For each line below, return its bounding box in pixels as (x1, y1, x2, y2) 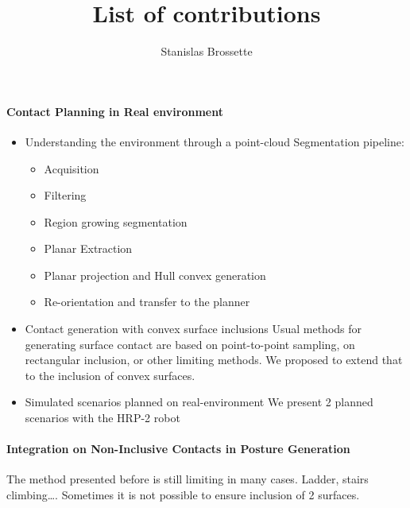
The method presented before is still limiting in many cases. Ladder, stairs (6, 471, 369, 487)
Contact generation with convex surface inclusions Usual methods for (25, 320, 362, 337)
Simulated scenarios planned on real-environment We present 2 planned (25, 394, 373, 410)
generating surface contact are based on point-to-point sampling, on (25, 335, 355, 352)
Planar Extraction (44, 240, 133, 257)
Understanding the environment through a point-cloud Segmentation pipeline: (25, 133, 404, 149)
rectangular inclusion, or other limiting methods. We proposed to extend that (25, 351, 403, 368)
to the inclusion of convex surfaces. (25, 366, 195, 383)
